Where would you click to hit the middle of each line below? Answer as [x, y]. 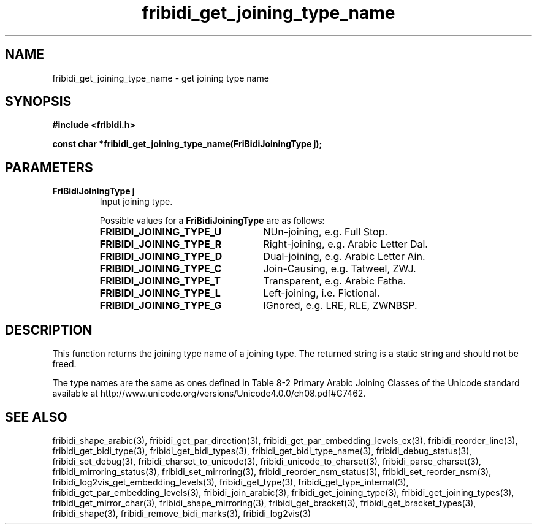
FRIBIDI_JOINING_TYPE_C [161, 269]
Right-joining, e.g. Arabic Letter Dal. [345, 244]
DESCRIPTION [49, 330]
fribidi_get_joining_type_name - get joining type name [161, 78]
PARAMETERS [49, 167]
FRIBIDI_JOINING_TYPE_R [161, 244]
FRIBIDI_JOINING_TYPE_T [160, 281]
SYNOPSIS [38, 102]
